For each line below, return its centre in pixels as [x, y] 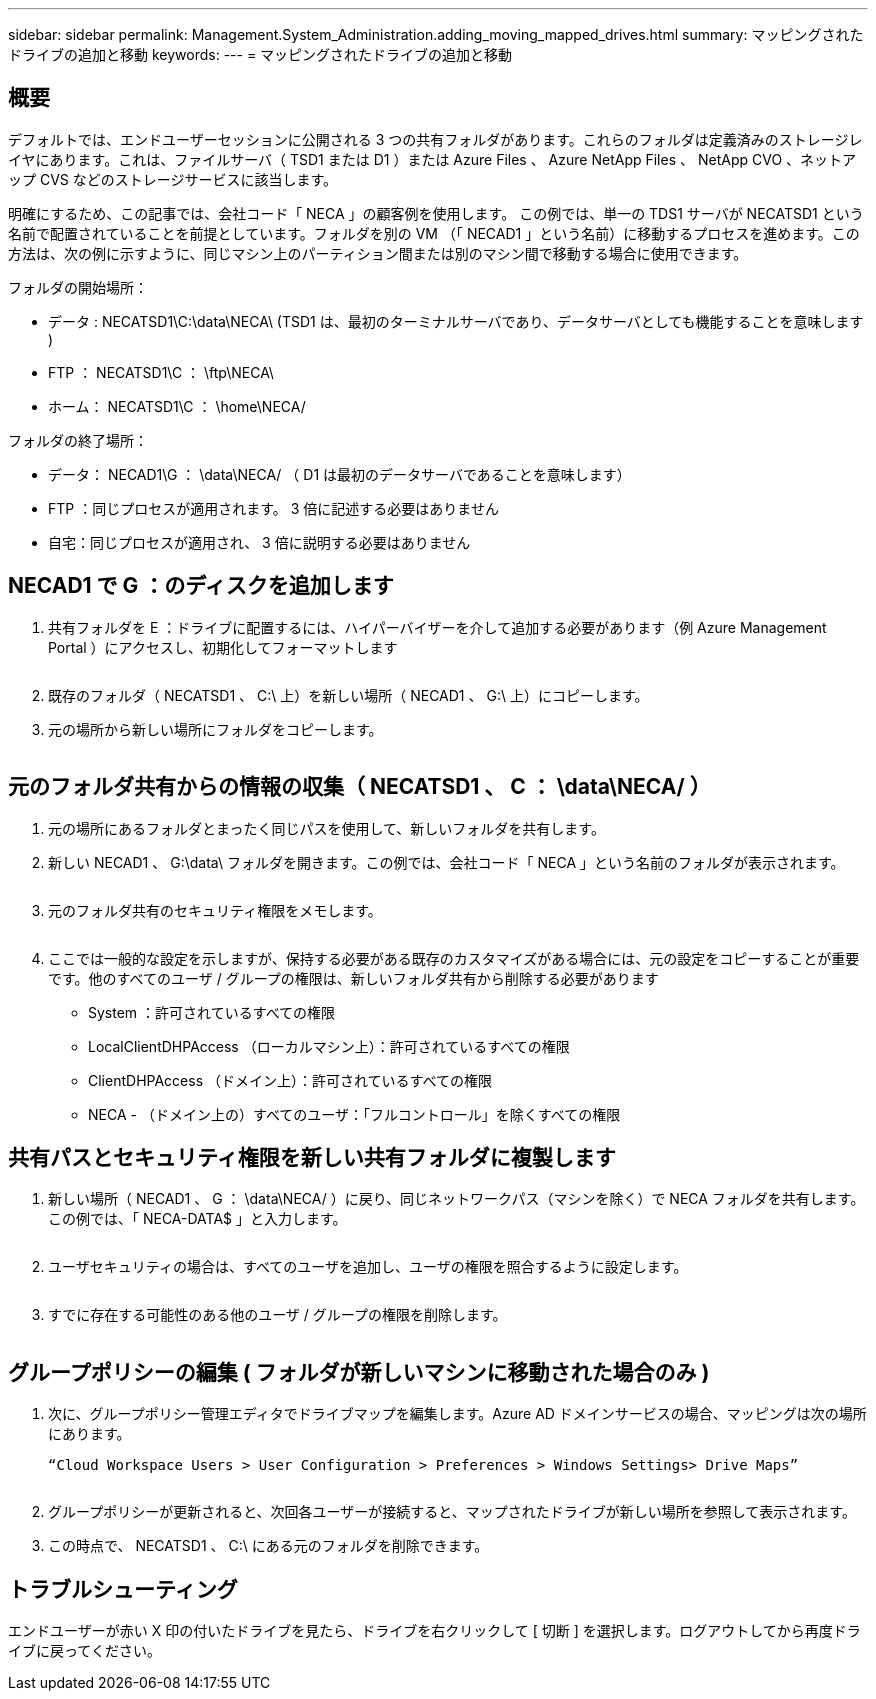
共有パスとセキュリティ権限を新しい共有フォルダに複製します [312, 1157]
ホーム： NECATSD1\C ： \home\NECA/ [177, 406]
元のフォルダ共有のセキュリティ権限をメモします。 [215, 910]
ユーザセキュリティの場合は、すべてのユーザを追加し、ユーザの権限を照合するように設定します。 [368, 1267]
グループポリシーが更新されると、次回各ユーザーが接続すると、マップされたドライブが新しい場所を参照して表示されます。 [452, 1512]
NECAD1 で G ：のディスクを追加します [201, 586]
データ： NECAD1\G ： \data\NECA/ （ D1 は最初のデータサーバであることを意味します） [339, 474]
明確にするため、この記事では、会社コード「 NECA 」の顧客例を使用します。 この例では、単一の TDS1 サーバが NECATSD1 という [436, 213]
